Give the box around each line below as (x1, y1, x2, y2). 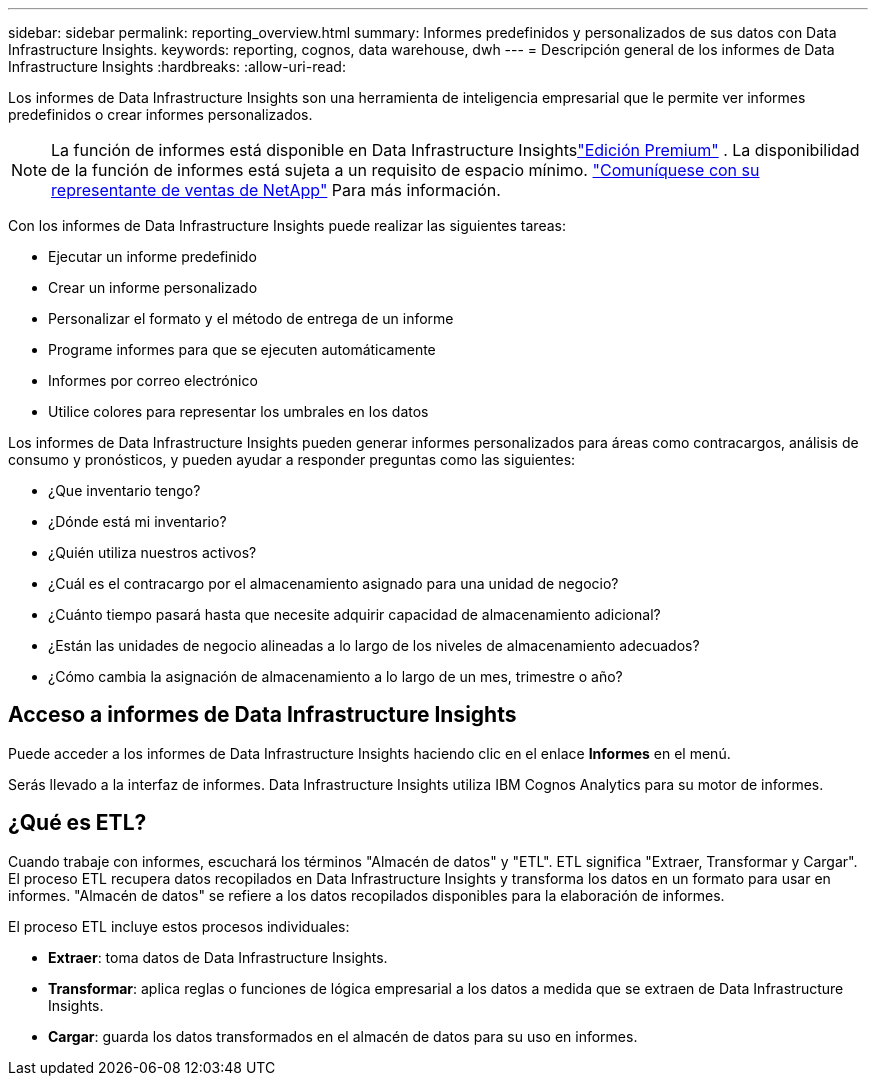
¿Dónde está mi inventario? (48, 513, 227, 530)
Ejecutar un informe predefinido (48, 248, 257, 265)
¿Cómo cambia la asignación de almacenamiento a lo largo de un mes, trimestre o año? (48, 668, 623, 685)
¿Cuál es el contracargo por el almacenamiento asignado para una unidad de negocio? (48, 575, 619, 592)
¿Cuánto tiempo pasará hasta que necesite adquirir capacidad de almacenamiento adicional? (48, 606, 661, 623)
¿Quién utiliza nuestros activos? (48, 544, 257, 561)
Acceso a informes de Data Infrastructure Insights (8, 702, 517, 728)
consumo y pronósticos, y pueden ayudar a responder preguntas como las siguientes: (8, 451, 576, 468)
